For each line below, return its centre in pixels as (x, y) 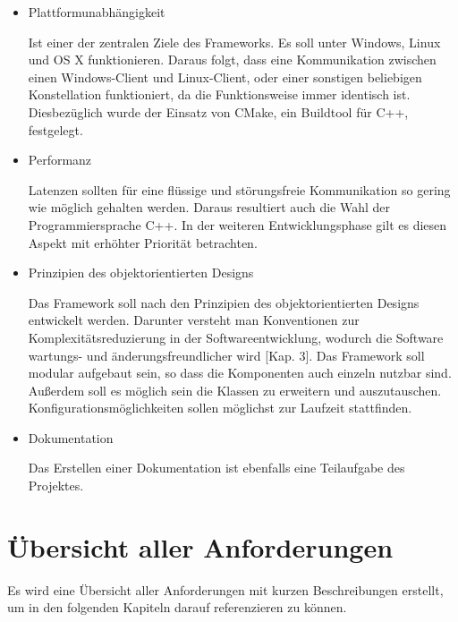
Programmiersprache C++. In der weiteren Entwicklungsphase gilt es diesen (237, 224)
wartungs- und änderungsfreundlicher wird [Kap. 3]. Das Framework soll (226, 355)
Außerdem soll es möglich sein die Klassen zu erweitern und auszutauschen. (235, 390)
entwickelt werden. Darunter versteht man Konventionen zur (194, 320)
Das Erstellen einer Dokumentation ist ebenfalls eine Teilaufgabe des (216, 468)
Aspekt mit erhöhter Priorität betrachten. (143, 242)
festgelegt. (55, 129)
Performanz (60, 160)
